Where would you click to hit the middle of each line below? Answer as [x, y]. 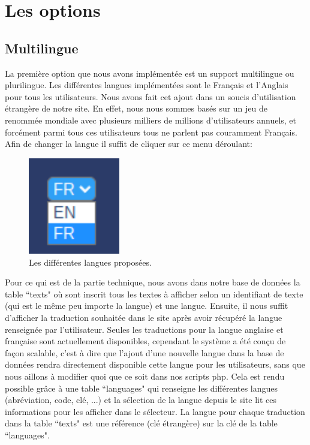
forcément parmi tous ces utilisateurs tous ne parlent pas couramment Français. [151, 132]
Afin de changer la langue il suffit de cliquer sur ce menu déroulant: [129, 144]
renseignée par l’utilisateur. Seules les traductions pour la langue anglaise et [144, 329]
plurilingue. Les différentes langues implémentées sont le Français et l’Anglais [147, 85]
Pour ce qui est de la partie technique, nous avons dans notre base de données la [153, 282]
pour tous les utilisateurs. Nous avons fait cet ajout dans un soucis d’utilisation [151, 96]
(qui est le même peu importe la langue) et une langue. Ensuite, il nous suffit [147, 306]
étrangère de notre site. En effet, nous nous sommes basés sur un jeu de [136, 108]
